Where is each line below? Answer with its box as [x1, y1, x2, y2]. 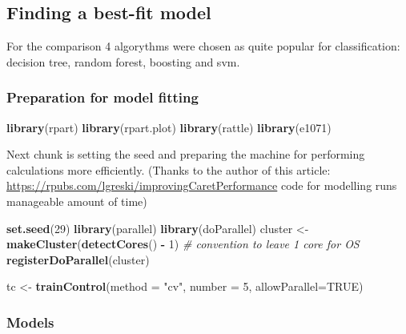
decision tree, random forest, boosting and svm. [6, 53, 240, 70]
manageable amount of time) [6, 192, 147, 209]
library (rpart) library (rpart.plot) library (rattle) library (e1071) [6, 119, 332, 135]
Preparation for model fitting [6, 87, 199, 107]
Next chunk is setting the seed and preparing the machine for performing [6, 146, 365, 163]
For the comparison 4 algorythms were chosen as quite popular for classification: [6, 38, 400, 54]
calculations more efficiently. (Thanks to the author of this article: [6, 161, 331, 178]
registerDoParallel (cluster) [6, 251, 150, 268]
